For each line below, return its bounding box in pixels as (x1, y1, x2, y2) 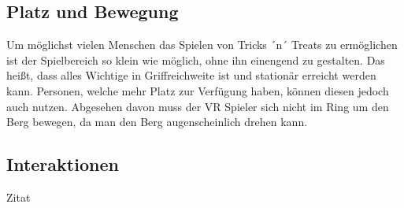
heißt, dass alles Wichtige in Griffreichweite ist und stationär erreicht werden (6, 67, 376, 84)
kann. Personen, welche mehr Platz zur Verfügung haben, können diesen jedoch (6, 82, 389, 98)
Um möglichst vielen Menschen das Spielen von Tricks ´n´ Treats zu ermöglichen (6, 36, 398, 53)
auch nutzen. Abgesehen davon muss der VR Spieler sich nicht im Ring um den (6, 98, 389, 114)
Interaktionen (6, 152, 119, 176)
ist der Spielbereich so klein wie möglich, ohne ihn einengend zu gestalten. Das (6, 51, 385, 68)
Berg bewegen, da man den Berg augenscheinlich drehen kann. (6, 113, 308, 130)
